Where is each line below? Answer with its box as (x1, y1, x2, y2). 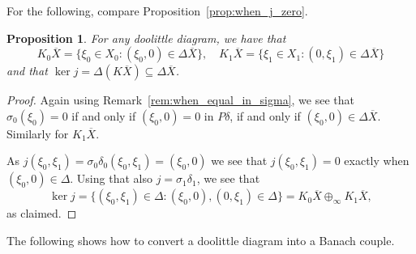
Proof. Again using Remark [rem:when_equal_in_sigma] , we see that (6, 91, 354, 108)
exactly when (344, 152, 410, 169)
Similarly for (6, 125, 69, 142)
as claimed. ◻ (6, 205, 77, 222)
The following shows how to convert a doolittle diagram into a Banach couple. (6, 231, 395, 248)
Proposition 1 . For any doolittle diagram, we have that (6, 29, 286, 46)
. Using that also (70, 170, 152, 187)
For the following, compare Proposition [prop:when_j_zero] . (6, 2, 308, 19)
